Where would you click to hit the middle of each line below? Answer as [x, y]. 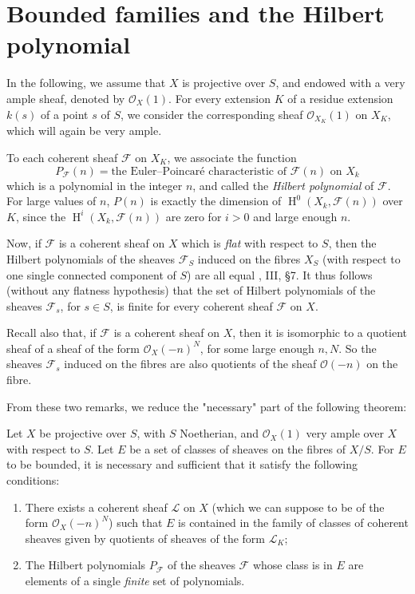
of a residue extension [340, 98]
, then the [352, 243]
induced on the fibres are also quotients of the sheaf [190, 364]
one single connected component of [91, 274]
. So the [358, 348]
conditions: [33, 480]
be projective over [83, 433]
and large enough [295, 216]
